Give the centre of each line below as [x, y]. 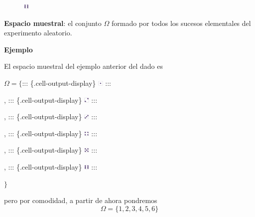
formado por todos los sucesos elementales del [181, 23]
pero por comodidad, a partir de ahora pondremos [81, 200]
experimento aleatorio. [38, 33]
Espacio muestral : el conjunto [53, 23]
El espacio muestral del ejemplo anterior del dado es [84, 66]
